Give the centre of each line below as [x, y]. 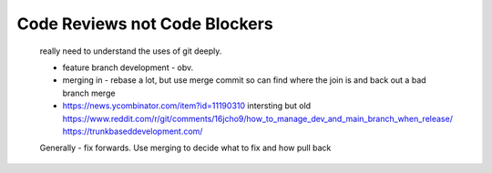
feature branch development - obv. [128, 67]
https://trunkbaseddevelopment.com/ [133, 131]
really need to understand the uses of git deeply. [131, 51]
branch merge [89, 93]
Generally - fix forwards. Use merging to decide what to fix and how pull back [185, 148]
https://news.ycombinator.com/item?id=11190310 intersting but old [187, 106]
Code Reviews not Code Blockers [145, 24]
